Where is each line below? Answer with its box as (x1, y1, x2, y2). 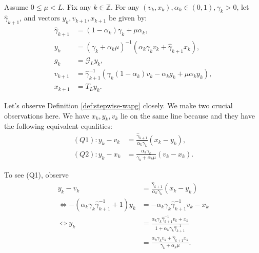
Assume (4, 1, 29, 12)
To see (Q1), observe (4, 169, 69, 180)
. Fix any (63, 1, 91, 12)
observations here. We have (4, 110, 89, 121)
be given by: (108, 12, 147, 23)
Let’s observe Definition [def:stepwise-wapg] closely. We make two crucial (4, 100, 233, 110)
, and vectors (19, 12, 60, 23)
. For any (111, 1, 140, 12)
